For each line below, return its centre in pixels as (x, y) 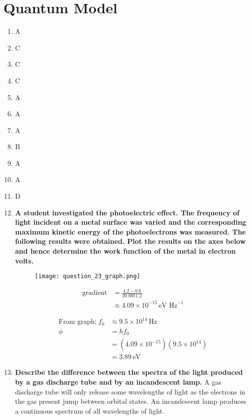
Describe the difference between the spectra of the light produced (129, 372)
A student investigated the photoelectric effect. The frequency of (127, 212)
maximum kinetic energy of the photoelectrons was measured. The (130, 231)
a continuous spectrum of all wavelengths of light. (90, 410)
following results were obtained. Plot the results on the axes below (130, 241)
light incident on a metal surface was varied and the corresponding (131, 222)
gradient (95, 293)
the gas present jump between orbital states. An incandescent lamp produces (131, 401)
